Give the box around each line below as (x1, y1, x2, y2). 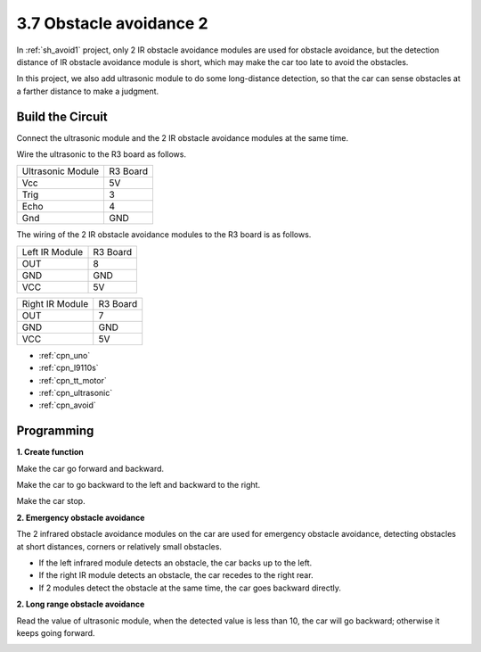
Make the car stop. (16, 496, 86, 507)
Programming (16, 424, 94, 439)
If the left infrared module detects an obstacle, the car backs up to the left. (38, 557, 312, 568)
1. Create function (16, 447, 85, 458)
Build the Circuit (16, 109, 108, 124)
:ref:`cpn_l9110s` (38, 362, 99, 374)
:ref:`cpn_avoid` (38, 400, 97, 410)
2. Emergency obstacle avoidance (16, 512, 145, 523)
